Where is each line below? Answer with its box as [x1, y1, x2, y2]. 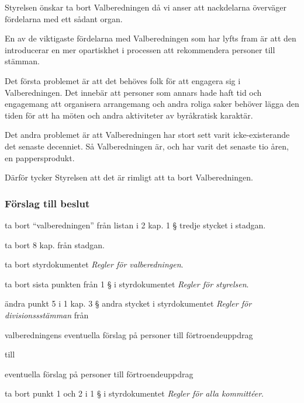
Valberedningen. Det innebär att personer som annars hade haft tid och [5, 86, 262, 98]
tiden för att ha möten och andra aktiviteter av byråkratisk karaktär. [5, 109, 253, 121]
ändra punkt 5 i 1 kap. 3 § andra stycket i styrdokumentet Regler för [5, 297, 252, 310]
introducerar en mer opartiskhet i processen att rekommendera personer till [5, 43, 275, 55]
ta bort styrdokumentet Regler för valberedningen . [5, 258, 184, 270]
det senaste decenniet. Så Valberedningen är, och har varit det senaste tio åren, [5, 140, 289, 152]
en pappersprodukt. [5, 151, 75, 164]
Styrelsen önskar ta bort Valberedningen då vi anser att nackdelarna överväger [5, 1, 287, 13]
